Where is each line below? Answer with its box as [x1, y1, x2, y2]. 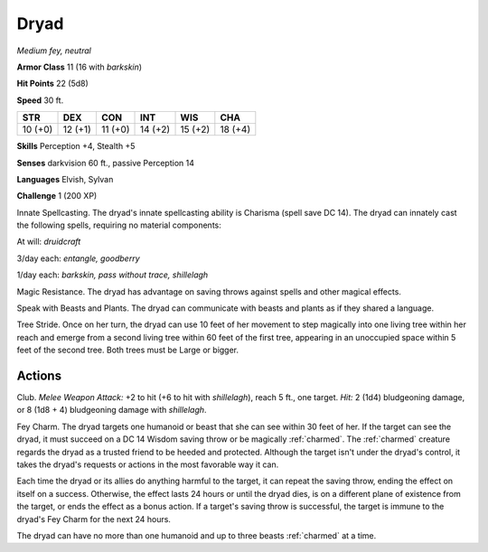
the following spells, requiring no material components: [16, 220, 221, 230]
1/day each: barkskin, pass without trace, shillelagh [16, 269, 209, 280]
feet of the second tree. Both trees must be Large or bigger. [16, 344, 239, 356]
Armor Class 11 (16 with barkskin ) [16, 61, 143, 72]
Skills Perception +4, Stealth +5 [16, 141, 136, 152]
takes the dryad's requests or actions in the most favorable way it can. [16, 459, 279, 470]
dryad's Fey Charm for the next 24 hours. [16, 513, 172, 524]
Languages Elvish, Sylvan [16, 173, 114, 184]
